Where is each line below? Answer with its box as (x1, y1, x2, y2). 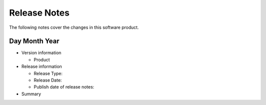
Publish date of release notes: (33, 84, 95, 90)
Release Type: (33, 70, 63, 76)
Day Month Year (9, 37, 60, 45)
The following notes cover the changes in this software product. (9, 24, 139, 30)
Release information (21, 63, 63, 69)
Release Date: (33, 77, 62, 83)
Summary (21, 91, 41, 97)
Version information (21, 50, 62, 56)
